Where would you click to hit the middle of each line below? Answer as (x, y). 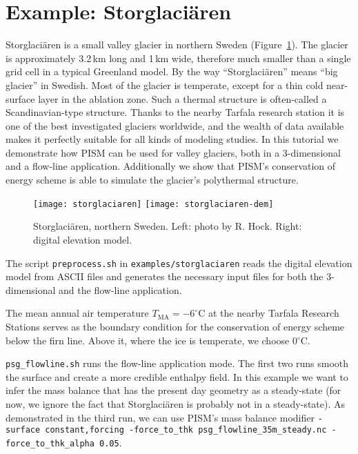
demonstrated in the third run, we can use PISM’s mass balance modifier (160, 417)
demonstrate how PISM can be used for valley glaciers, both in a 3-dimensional (173, 152)
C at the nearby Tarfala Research (269, 313)
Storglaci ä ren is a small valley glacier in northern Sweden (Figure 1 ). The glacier (177, 45)
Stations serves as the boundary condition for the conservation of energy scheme (175, 326)
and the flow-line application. (120, 289)
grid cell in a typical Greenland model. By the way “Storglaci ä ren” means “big (172, 71)
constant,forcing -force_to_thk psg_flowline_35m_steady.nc (186, 430)
